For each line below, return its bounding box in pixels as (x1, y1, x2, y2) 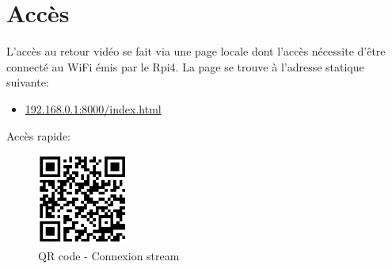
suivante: (6, 74, 49, 90)
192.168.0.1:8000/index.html (25, 100, 162, 117)
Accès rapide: (6, 127, 70, 144)
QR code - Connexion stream (38, 248, 180, 264)
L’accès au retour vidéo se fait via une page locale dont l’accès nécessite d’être (6, 43, 386, 60)
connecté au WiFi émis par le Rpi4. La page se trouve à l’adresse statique (6, 58, 364, 75)
